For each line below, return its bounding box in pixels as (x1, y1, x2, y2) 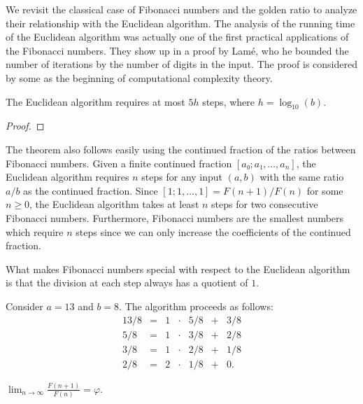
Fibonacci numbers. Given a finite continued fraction (6, 155, 232, 170)
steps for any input (141, 169, 223, 184)
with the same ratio (259, 169, 344, 184)
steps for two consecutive (211, 197, 318, 211)
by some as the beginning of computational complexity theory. (6, 70, 273, 85)
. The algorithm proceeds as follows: (119, 298, 273, 313)
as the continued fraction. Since (23, 183, 158, 197)
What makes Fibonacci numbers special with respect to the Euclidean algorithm (6, 261, 350, 276)
